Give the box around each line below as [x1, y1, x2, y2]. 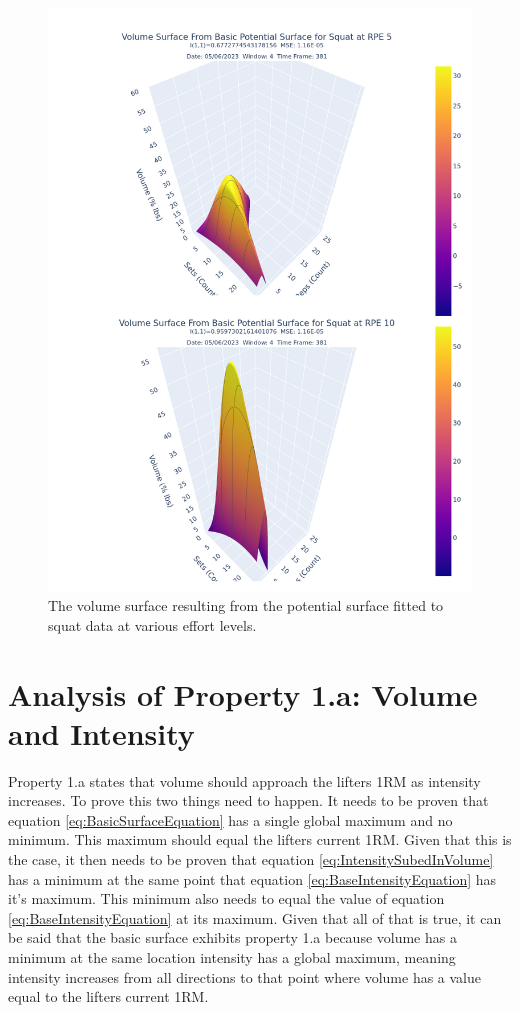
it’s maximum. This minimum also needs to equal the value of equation [8, 888, 445, 909]
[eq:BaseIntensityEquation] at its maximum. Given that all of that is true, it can [8, 907, 502, 928]
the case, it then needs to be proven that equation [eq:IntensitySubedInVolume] [8, 849, 494, 870]
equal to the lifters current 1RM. [8, 986, 209, 1007]
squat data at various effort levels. [48, 614, 257, 635]
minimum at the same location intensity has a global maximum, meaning [8, 947, 456, 967]
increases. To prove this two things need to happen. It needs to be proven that [8, 790, 489, 811]
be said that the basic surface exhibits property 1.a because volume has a [8, 927, 457, 948]
